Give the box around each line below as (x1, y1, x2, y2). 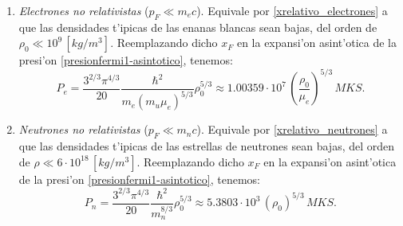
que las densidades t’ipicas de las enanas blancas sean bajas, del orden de (18, 18, 377, 35)
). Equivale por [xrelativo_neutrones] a (196, 121, 388, 138)
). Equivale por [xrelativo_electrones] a (196, 2, 388, 18)
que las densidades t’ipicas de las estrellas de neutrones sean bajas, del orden (18, 138, 395, 154)
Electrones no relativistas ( (18, 2, 149, 18)
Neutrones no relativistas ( (18, 121, 148, 138)
